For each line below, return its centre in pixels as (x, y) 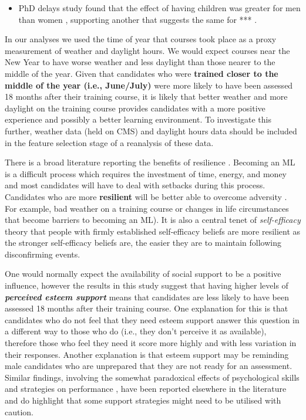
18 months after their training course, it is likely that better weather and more (146, 96)
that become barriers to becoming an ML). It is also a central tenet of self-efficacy (153, 220)
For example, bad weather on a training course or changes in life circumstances (147, 208)
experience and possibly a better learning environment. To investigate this (138, 119)
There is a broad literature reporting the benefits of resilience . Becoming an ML (150, 162)
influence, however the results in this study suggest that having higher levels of (147, 285)
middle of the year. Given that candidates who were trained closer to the (142, 73)
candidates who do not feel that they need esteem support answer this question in (152, 319)
